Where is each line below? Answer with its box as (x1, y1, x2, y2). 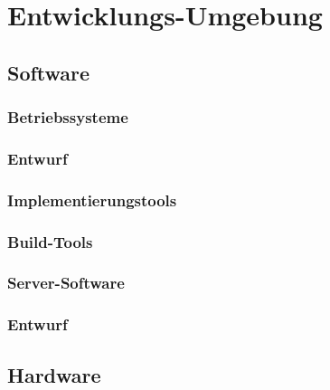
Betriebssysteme (7, 106, 128, 128)
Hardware (7, 360, 101, 388)
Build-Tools (7, 230, 93, 252)
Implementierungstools (7, 188, 177, 211)
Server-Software (7, 271, 125, 294)
